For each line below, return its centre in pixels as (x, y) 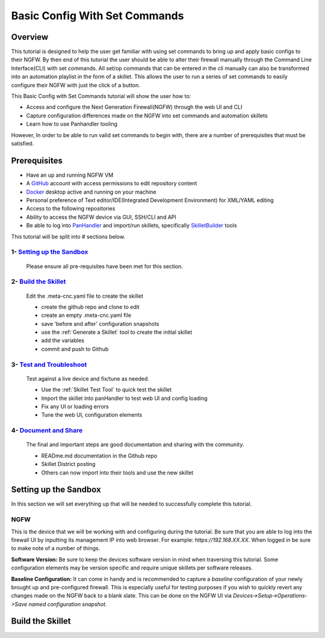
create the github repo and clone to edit (90, 307)
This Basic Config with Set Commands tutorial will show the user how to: (101, 96)
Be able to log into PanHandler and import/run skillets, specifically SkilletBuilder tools (132, 225)
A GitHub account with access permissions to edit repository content (112, 183)
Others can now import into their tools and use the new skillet (117, 473)
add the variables (63, 340)
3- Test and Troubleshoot (49, 364)
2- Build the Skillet (39, 281)
